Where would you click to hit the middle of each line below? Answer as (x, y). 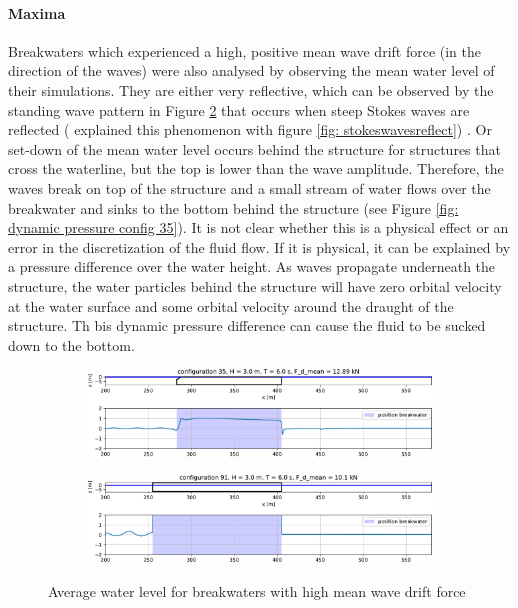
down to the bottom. (71, 344)
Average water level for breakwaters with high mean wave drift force (257, 590)
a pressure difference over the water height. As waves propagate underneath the (252, 266)
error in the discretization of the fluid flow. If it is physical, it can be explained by (259, 246)
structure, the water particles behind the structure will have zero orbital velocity (255, 285)
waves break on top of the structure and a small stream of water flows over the (249, 187)
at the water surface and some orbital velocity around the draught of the (231, 305)
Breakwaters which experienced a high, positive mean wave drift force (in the (245, 50)
